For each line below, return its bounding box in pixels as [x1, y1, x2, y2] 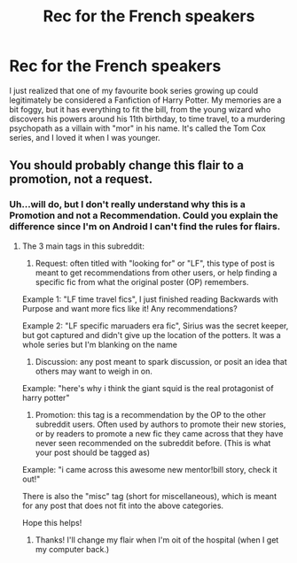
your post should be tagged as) [35, 447, 151, 458]
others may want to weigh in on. [35, 366, 153, 376]
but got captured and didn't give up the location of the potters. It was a [21, 329, 281, 340]
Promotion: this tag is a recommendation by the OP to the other [35, 409, 266, 420]
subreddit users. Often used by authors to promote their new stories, [35, 419, 286, 429]
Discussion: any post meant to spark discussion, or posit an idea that [35, 356, 287, 366]
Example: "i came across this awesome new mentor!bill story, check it [21, 464, 277, 474]
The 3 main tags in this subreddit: [21, 241, 145, 251]
